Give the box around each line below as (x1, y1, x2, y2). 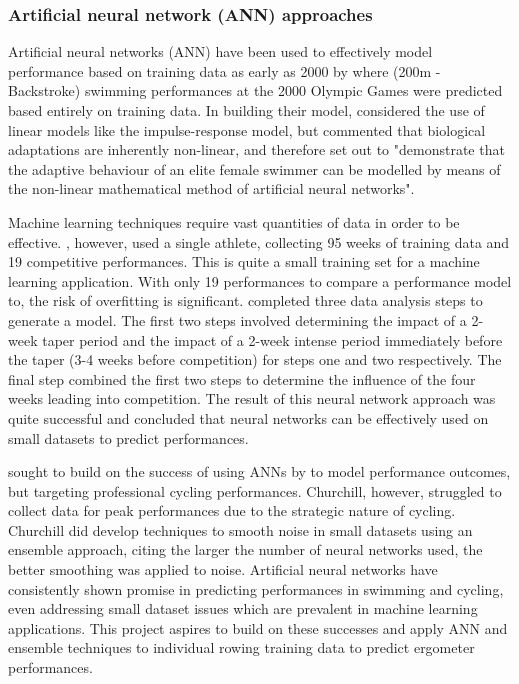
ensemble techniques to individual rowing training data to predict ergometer (8, 637, 475, 658)
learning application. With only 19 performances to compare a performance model (8, 270, 512, 291)
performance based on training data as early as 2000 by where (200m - (8, 60, 441, 81)
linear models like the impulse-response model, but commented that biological (8, 119, 486, 140)
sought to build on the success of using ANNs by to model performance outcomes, (8, 461, 511, 482)
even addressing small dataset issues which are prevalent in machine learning (8, 598, 478, 619)
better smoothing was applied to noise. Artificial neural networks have (8, 559, 438, 580)
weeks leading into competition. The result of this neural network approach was (8, 388, 496, 409)
